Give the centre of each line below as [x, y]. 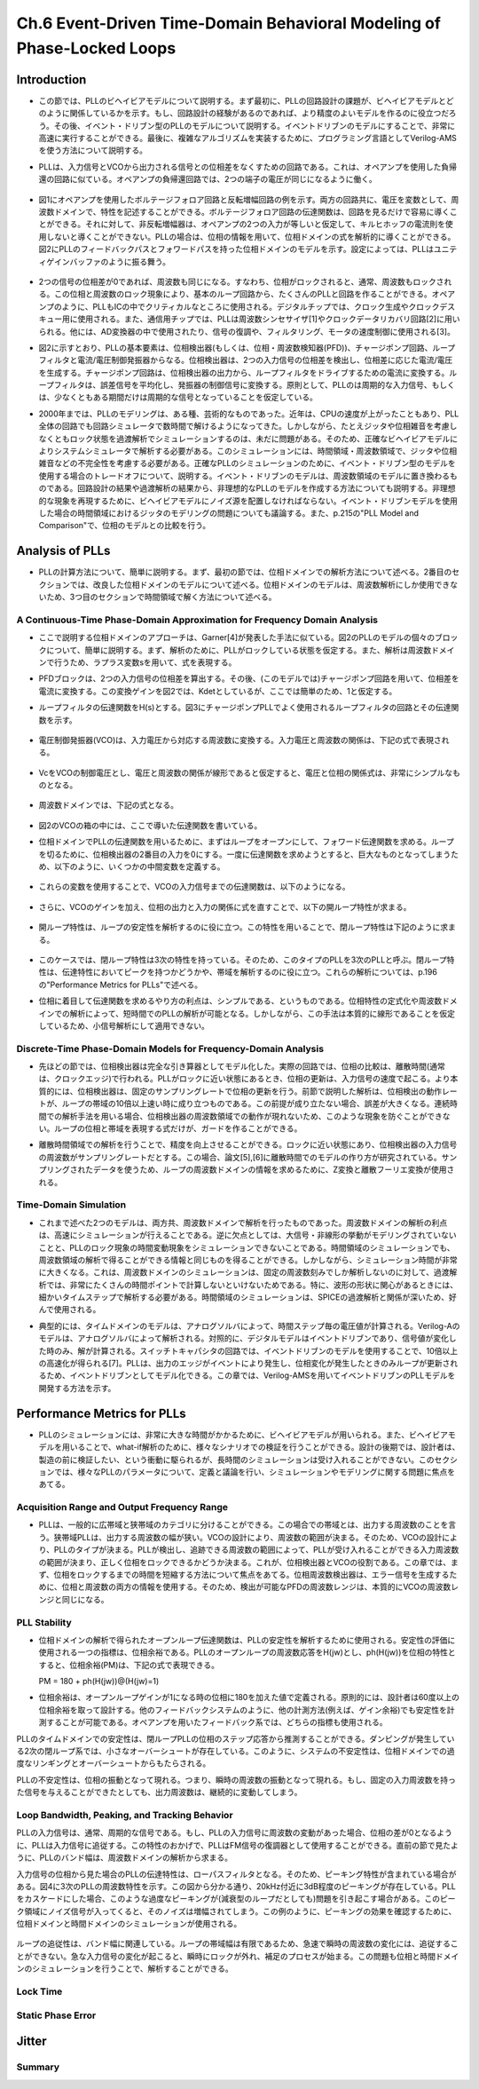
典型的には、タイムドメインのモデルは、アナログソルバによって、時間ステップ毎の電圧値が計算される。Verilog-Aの [249, 1325]
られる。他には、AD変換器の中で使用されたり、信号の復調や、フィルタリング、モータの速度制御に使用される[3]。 [247, 331]
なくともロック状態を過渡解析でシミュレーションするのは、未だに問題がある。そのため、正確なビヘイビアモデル [244, 439]
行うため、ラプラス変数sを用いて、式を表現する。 [145, 662]
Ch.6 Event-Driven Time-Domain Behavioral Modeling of [228, 23]
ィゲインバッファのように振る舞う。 [104, 261]
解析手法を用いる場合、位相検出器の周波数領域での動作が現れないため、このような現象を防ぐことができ [252, 1116]
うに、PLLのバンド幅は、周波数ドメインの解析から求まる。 [125, 1858]
